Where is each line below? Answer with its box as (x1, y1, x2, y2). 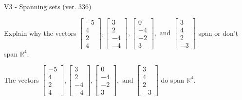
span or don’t (198, 28, 239, 38)
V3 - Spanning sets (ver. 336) (4, 1, 92, 11)
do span (161, 74, 185, 85)
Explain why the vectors (4, 28, 76, 38)
